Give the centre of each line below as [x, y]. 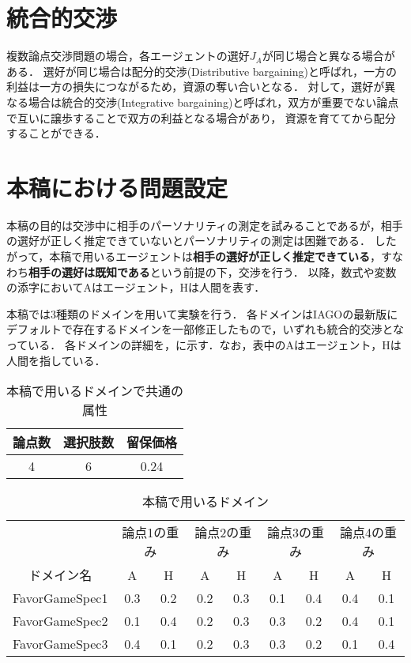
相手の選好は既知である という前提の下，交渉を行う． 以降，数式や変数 [213, 271]
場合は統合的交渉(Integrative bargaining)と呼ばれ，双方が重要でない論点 [213, 102]
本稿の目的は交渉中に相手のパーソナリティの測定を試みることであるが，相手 [205, 225]
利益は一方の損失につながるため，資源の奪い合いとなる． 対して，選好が [196, 87]
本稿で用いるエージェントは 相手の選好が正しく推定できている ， [215, 256]
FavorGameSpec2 [60, 621]
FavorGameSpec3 [60, 644]
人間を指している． [56, 360]
